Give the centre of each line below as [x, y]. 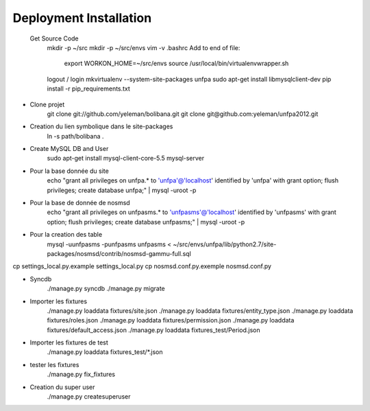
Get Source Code [54, 38]
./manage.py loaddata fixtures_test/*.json [105, 352]
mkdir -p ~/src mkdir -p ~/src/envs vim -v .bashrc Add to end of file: [144, 47]
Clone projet [47, 104]
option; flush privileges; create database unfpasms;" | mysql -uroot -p [146, 222]
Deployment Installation [82, 18]
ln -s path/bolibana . [75, 136]
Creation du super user [62, 387]
